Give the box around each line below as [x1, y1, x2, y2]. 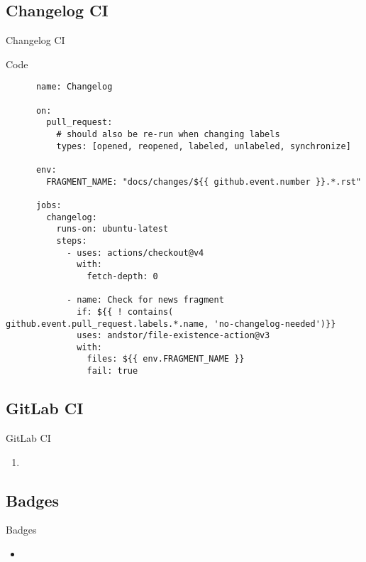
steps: [56, 235, 87, 246]
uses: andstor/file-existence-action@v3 [77, 330, 270, 341]
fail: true [87, 366, 138, 377]
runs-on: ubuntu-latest [56, 224, 169, 234]
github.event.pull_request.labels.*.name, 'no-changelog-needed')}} [6, 318, 336, 329]
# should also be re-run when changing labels [56, 129, 280, 140]
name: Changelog [35, 82, 113, 92]
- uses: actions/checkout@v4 [66, 247, 204, 258]
